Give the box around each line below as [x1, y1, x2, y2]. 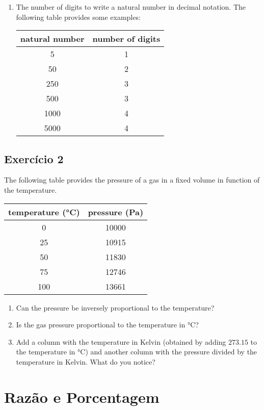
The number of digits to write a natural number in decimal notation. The [16, 2, 246, 12]
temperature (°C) [8, 206, 80, 218]
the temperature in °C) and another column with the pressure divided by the [16, 346, 257, 357]
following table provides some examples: [16, 11, 141, 22]
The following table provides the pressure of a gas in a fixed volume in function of [4, 174, 260, 185]
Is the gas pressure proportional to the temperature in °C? [16, 319, 199, 330]
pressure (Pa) [88, 206, 144, 218]
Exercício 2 [4, 150, 64, 166]
